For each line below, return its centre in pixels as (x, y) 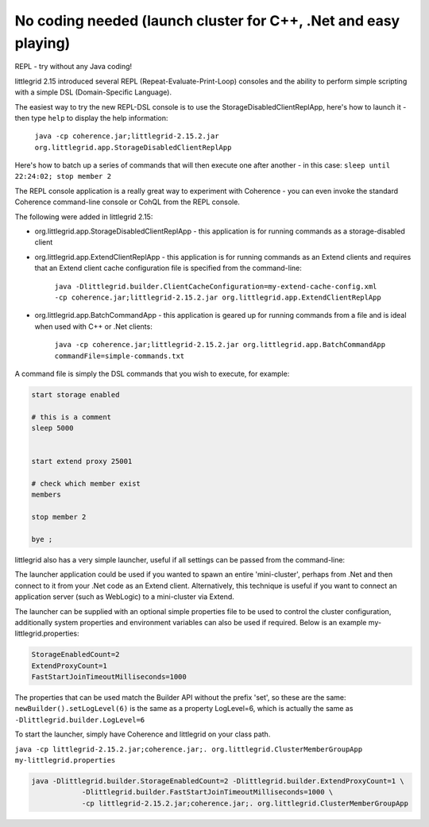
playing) (43, 43)
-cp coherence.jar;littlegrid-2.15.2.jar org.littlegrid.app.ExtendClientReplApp (218, 297)
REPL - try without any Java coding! (73, 67)
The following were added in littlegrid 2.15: (84, 216)
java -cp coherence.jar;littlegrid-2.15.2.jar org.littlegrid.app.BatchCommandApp (220, 345)
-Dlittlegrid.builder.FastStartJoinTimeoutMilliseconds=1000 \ (207, 792)
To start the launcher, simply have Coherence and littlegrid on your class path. (143, 734)
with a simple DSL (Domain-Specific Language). (93, 92)
